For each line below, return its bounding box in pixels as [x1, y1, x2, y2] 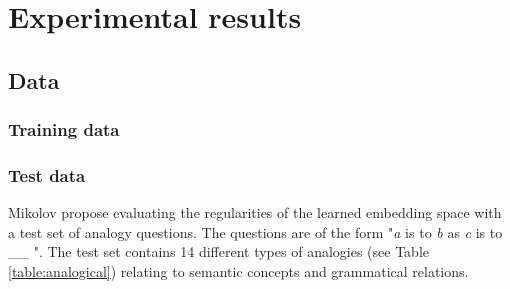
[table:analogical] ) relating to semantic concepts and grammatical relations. [8, 261, 469, 281]
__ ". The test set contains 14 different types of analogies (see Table [8, 241, 429, 262]
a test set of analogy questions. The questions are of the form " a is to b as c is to [8, 221, 503, 242]
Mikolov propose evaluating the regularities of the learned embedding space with [8, 202, 502, 223]
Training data [8, 117, 120, 142]
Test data [8, 162, 86, 187]
